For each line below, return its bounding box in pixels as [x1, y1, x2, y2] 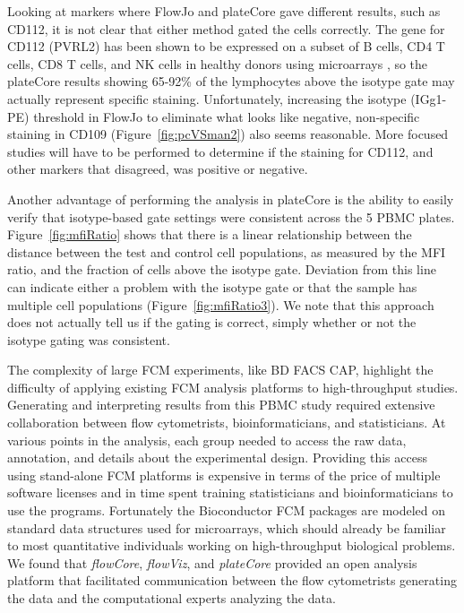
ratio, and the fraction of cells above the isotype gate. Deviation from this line [7, 260, 436, 279]
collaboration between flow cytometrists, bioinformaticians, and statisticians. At [7, 413, 446, 432]
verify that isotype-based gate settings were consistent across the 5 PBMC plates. [7, 207, 455, 226]
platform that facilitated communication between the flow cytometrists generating [7, 571, 457, 590]
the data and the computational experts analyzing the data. [7, 589, 336, 607]
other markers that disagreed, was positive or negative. [7, 160, 308, 178]
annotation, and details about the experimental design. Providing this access [7, 448, 427, 467]
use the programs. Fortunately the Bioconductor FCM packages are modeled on [7, 501, 446, 520]
